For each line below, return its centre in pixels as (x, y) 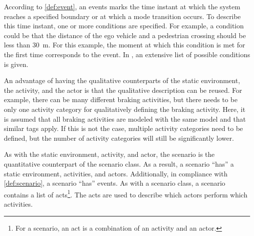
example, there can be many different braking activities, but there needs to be (121, 99)
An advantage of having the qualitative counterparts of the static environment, (122, 80)
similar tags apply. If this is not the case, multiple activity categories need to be (124, 128)
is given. (16, 64)
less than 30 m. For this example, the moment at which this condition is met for (125, 45)
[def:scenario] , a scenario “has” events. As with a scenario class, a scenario (115, 183)
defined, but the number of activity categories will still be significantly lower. (119, 138)
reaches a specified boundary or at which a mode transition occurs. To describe (122, 16)
